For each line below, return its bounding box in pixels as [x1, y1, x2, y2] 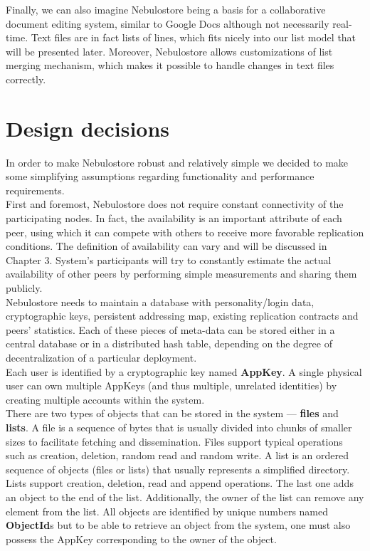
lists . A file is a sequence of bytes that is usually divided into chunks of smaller [6, 419, 352, 434]
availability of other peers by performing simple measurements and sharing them [6, 266, 357, 281]
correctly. [6, 71, 46, 86]
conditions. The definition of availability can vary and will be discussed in [6, 238, 327, 253]
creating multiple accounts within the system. [6, 392, 205, 406]
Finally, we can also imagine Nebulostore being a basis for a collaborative [6, 2, 326, 16]
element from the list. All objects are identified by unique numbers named [6, 503, 329, 518]
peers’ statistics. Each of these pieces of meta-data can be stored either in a [6, 322, 335, 337]
